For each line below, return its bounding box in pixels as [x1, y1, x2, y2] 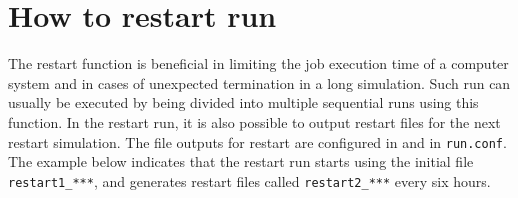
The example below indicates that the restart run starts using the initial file [8, 151, 474, 172]
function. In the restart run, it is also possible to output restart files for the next [8, 111, 501, 132]
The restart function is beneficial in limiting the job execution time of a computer [8, 53, 509, 74]
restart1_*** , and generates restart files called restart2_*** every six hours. [8, 170, 491, 191]
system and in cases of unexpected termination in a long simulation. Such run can [8, 72, 511, 93]
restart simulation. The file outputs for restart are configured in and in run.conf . [8, 131, 507, 152]
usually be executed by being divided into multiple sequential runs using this [8, 92, 479, 113]
